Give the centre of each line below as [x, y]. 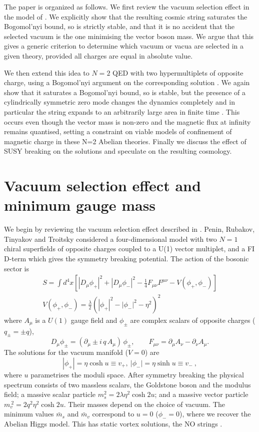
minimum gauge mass [80, 205]
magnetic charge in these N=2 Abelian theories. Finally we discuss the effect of [125, 141]
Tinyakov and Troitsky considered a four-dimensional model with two [110, 239]
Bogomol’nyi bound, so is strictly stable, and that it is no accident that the [119, 26]
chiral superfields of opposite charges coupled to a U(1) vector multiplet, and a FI [129, 249]
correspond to [113, 414]
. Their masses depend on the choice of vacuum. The [144, 404]
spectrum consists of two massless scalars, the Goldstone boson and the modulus [127, 384]
